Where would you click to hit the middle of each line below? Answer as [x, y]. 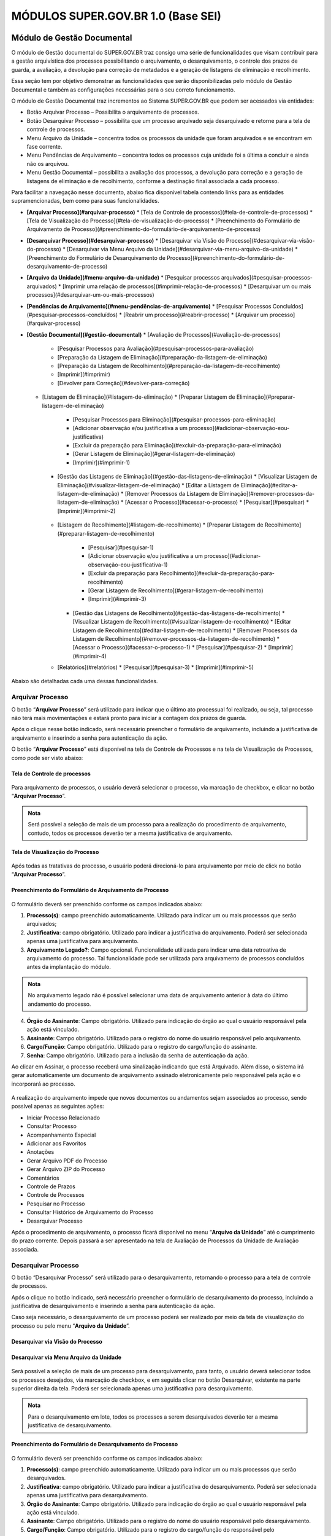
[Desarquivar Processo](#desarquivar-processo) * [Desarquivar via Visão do [126, 240]
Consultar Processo [51, 1126]
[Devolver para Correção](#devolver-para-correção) [124, 383]
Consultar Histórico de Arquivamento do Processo [90, 1212]
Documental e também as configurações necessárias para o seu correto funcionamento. [123, 90]
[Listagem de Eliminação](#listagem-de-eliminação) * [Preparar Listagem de [139, 397]
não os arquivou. [48, 163]
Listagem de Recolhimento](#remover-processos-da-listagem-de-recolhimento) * [176, 638]
